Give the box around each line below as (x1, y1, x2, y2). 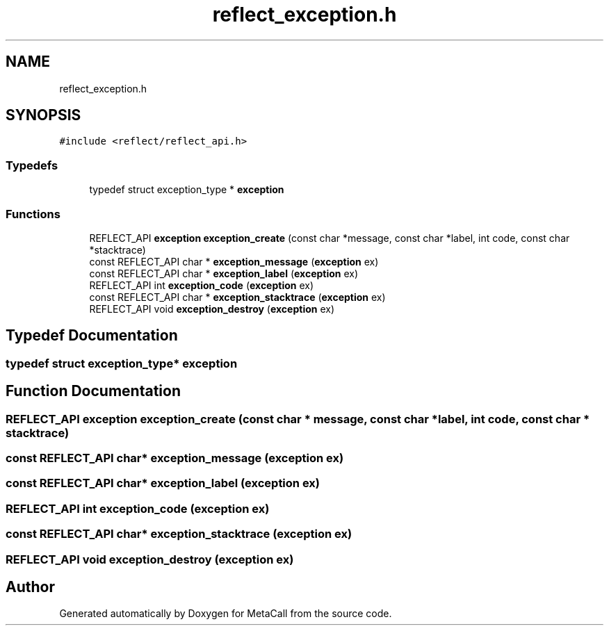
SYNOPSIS (6, 106, 81, 124)
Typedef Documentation (6, 327, 178, 345)
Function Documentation (6, 382, 181, 400)
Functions (6, 206, 60, 221)
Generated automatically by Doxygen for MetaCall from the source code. (59, 607, 392, 620)
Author (6, 577, 55, 596)
